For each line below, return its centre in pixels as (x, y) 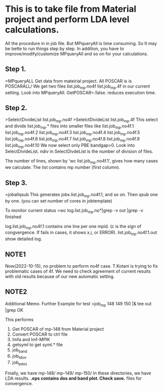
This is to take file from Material (71, 9)
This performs (19, 320)
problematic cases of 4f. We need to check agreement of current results (78, 271)
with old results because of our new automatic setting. (60, 276)
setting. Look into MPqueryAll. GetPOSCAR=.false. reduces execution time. (81, 92)
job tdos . (20, 357)
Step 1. (16, 69)
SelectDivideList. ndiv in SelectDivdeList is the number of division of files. (79, 151)
